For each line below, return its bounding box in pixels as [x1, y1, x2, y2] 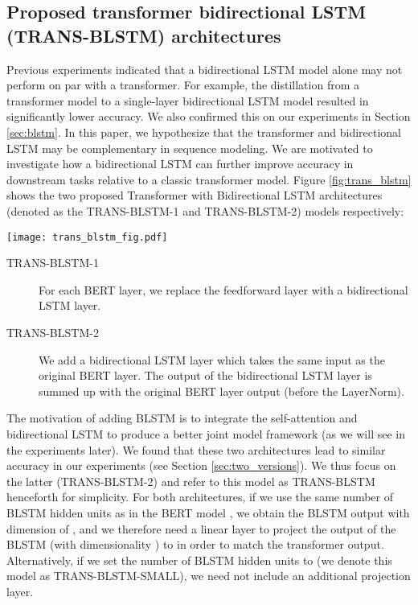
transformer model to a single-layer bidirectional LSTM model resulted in [6, 92, 369, 109]
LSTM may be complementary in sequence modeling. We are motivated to [6, 139, 373, 156]
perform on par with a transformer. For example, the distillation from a [6, 76, 359, 93]
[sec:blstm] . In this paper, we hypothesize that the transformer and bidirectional [6, 123, 402, 140]
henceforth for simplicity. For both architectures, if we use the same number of [6, 488, 394, 505]
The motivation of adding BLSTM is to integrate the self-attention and [6, 410, 358, 426]
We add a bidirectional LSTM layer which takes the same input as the [39, 351, 385, 368]
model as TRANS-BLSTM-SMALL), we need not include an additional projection [6, 567, 411, 584]
